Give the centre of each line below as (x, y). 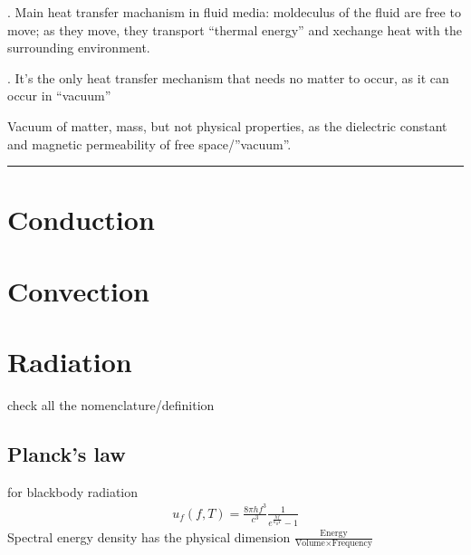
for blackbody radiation (73, 491)
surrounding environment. (79, 48)
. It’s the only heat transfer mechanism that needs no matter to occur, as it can (228, 77)
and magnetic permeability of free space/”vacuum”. (149, 144)
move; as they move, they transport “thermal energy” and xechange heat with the (235, 29)
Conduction (81, 220)
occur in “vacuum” (59, 96)
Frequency (352, 544)
